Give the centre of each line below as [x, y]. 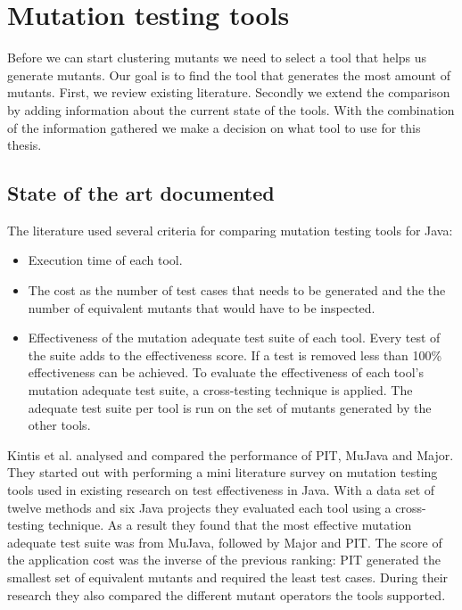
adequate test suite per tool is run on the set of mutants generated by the [230, 407]
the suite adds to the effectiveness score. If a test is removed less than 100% [235, 354]
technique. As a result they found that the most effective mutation [230, 525]
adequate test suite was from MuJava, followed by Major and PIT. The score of [225, 542]
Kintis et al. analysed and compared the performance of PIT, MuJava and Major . [231, 454]
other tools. [59, 425]
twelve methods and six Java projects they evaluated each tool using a [199, 507]
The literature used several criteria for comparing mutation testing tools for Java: [230, 230]
